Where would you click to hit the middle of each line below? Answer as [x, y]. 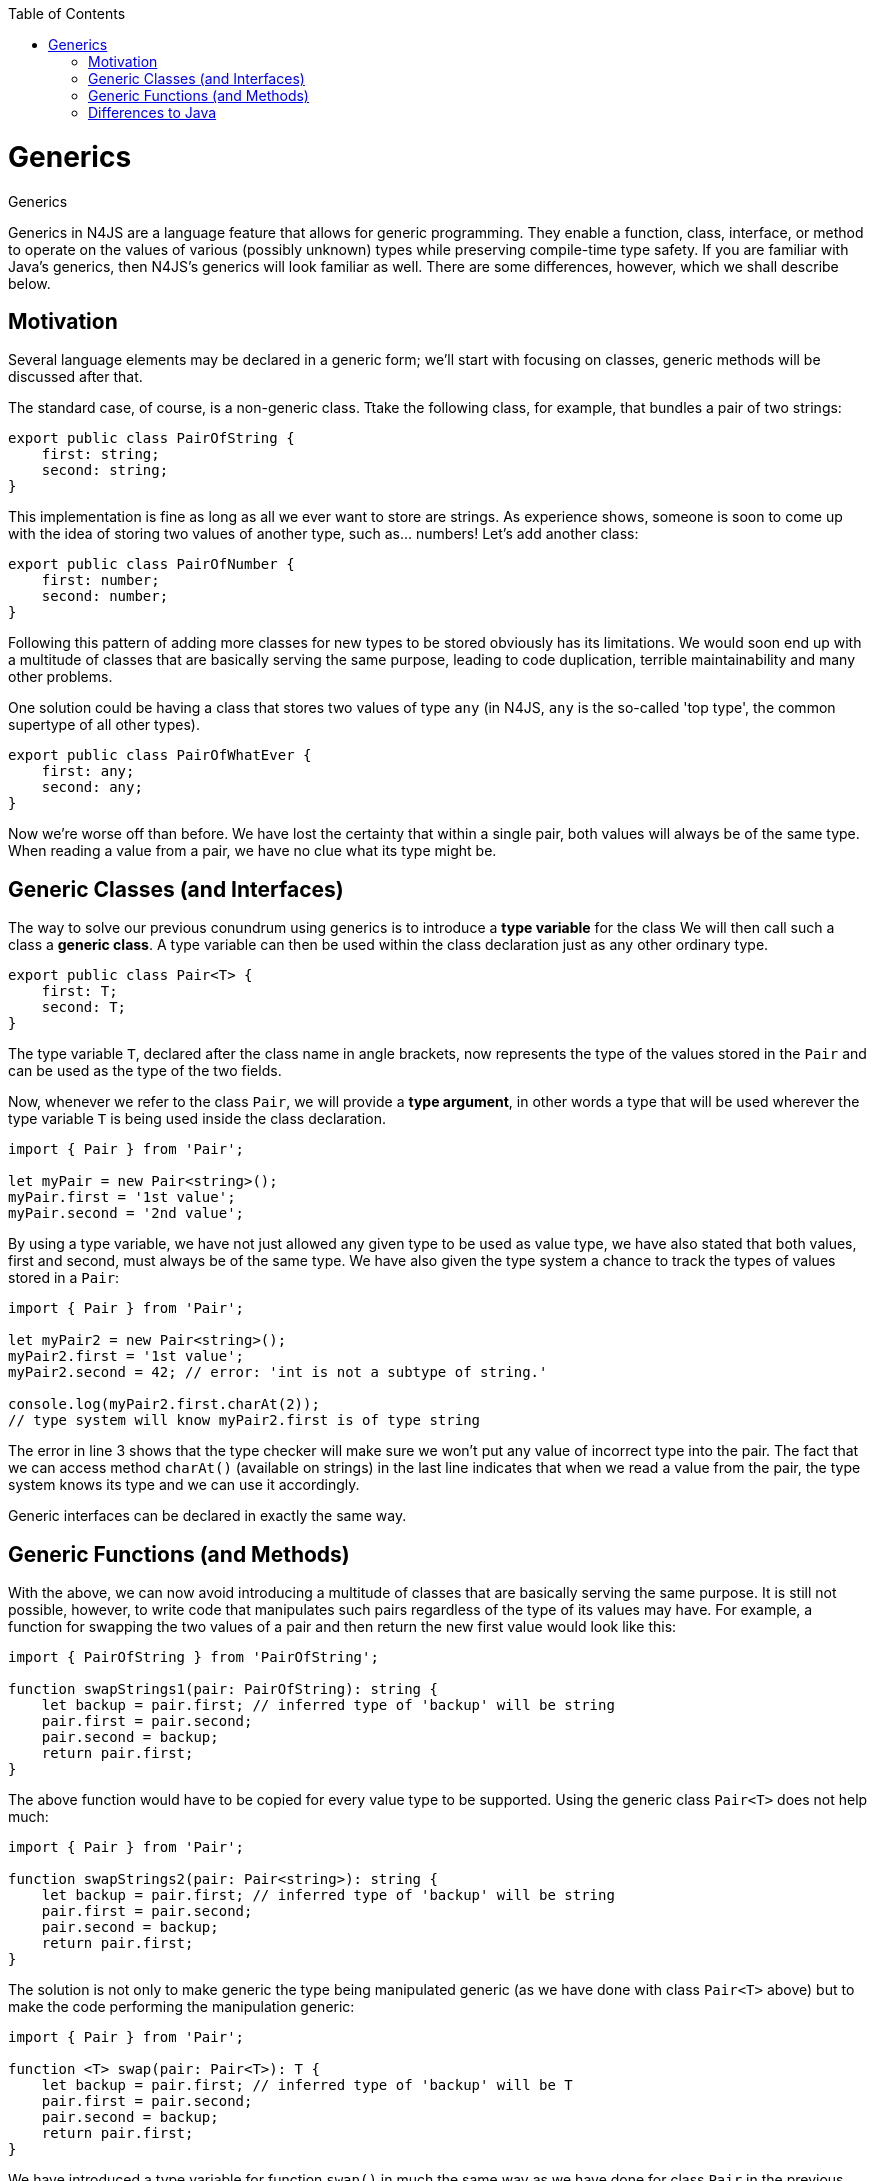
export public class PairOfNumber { [151, 564]
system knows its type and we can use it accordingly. [184, 1485]
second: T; [84, 1007]
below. [29, 283]
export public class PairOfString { [151, 438]
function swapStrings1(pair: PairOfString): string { [223, 1689]
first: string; [100, 454]
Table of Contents [67, 13]
